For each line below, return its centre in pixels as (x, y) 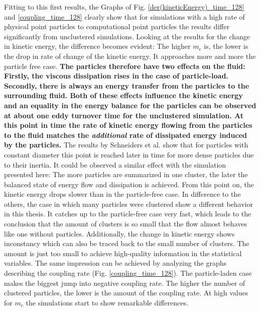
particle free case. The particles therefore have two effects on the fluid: (125, 66)
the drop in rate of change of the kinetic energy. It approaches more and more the (130, 56)
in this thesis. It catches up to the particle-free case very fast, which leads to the (128, 214)
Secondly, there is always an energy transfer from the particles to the (127, 85)
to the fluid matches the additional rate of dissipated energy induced (125, 135)
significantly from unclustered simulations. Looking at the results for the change (127, 36)
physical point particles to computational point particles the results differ (117, 26)
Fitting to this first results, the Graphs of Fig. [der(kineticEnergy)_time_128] (124, 7)
